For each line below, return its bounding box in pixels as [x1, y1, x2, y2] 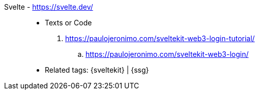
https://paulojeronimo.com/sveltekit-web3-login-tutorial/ [65, 34, 255, 43]
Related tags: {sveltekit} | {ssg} [45, 66, 149, 74]
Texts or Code [45, 18, 92, 27]
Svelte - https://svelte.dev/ [4, 3, 93, 11]
